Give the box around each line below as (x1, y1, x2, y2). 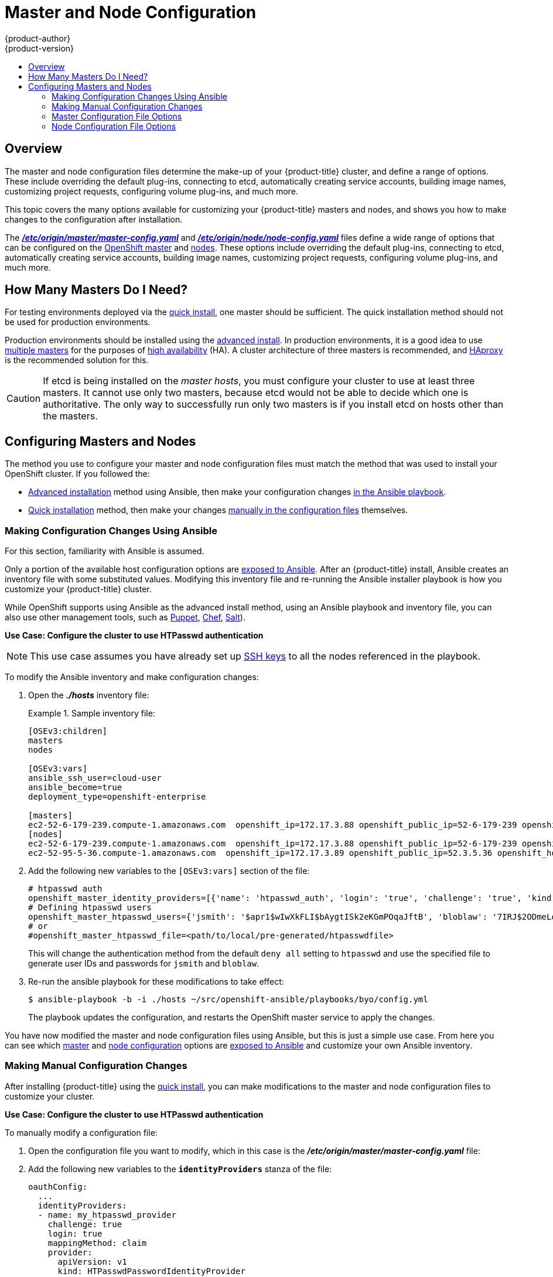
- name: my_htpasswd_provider (37, 1210, 176, 1220)
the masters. (43, 410, 98, 422)
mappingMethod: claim (47, 1238, 147, 1248)
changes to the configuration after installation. (5, 214, 183, 224)
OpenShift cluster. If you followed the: (5, 469, 150, 479)
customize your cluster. (5, 1091, 95, 1101)
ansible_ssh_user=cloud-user (28, 773, 162, 783)
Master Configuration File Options (52, 111, 182, 121)
